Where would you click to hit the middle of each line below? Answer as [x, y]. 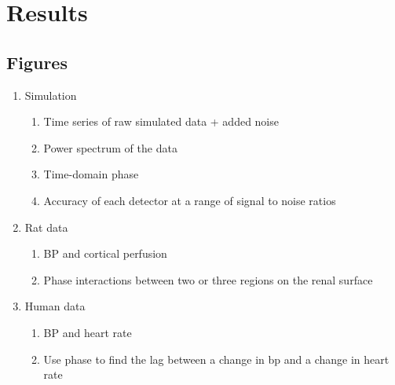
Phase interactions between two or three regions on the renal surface [208, 279]
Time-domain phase [91, 174]
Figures [37, 62]
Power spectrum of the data [110, 147]
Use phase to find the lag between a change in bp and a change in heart [216, 359]
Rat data [46, 227]
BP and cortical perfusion [105, 253]
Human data [55, 306]
